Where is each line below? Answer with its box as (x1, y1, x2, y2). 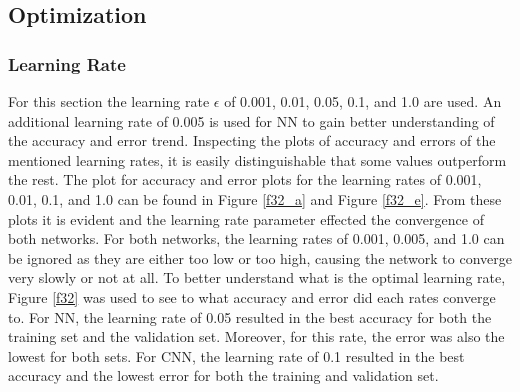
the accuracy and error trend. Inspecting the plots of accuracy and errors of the (8, 130, 496, 151)
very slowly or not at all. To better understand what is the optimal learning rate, (8, 267, 506, 288)
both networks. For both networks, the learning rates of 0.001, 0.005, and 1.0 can (8, 228, 505, 249)
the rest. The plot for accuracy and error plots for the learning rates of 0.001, (8, 169, 482, 190)
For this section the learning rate (8, 91, 210, 111)
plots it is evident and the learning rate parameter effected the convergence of (8, 208, 484, 229)
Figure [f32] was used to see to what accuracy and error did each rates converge (8, 286, 496, 307)
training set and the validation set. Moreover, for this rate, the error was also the (8, 326, 505, 347)
